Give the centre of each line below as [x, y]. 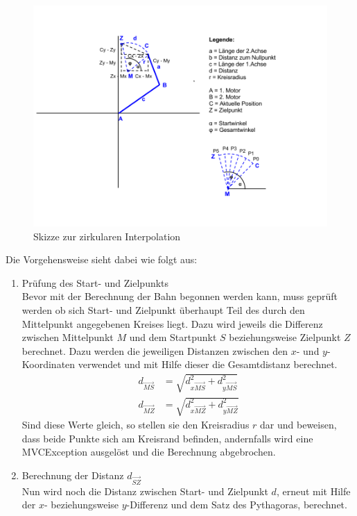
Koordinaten [49, 364]
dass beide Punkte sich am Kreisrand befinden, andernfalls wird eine [167, 438]
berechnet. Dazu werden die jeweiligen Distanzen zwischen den [155, 350]
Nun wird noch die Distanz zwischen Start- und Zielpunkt [145, 491]
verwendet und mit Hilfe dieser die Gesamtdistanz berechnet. [208, 364]
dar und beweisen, [298, 425]
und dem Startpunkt [173, 337]
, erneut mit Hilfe [313, 491]
